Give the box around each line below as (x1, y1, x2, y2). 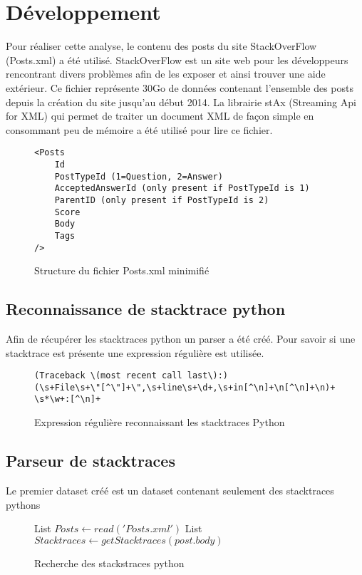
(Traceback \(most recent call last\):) (34, 371, 229, 381)
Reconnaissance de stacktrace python (6, 298, 286, 320)
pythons (6, 497, 41, 512)
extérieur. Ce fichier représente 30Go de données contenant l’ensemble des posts (6, 80, 353, 95)
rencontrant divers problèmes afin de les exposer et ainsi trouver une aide (6, 66, 326, 81)
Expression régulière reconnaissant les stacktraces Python (34, 415, 285, 430)
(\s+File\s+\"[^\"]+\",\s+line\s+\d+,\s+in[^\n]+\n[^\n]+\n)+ (34, 382, 336, 393)
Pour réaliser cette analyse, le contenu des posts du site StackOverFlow (6, 38, 317, 53)
